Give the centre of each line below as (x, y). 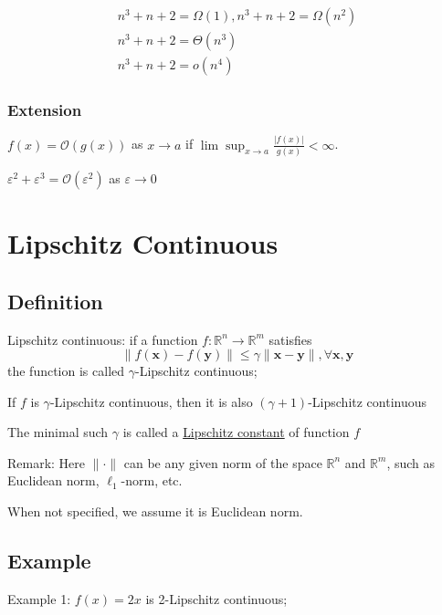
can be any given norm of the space (223, 462)
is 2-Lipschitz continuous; (216, 598)
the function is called (66, 371)
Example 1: (39, 598)
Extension (45, 110)
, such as (411, 462)
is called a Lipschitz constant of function (236, 432)
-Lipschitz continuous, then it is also (151, 401)
